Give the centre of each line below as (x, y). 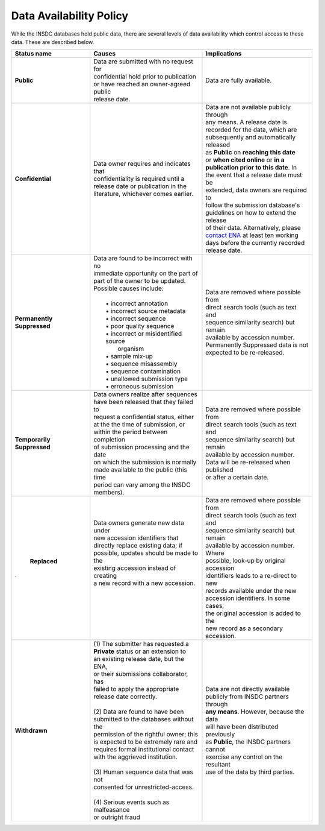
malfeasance (112, 810)
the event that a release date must (254, 175)
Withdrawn (31, 731)
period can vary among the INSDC (142, 485)
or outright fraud (117, 817)
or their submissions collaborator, (141, 674)
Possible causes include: (128, 288)
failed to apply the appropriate (136, 689)
